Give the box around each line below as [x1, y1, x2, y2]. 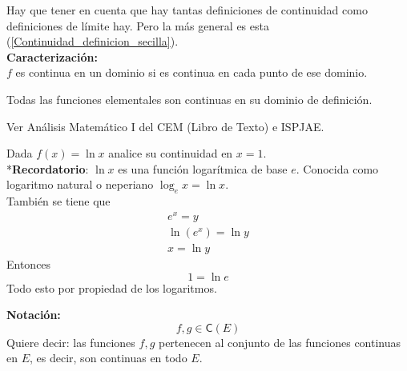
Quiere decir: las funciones [6, 333, 135, 350]
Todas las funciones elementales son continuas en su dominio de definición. [6, 90, 373, 107]
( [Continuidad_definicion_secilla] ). [6, 33, 179, 50]
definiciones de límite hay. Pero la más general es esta [6, 17, 269, 34]
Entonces [6, 255, 51, 272]
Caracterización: [6, 48, 98, 65]
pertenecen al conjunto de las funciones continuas [158, 333, 401, 350]
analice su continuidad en [108, 145, 233, 162]
